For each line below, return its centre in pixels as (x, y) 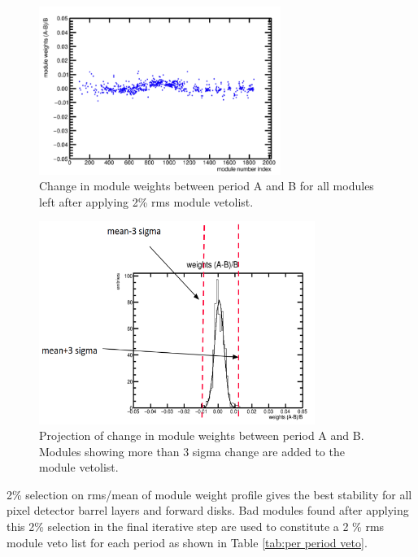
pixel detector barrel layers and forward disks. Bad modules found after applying (208, 510)
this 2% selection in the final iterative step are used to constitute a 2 (178, 527)
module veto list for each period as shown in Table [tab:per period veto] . (187, 542)
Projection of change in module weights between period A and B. (202, 435)
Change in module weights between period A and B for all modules (207, 186)
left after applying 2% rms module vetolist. (146, 201)
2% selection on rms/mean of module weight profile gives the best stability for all (209, 494)
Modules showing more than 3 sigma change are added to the (192, 451)
